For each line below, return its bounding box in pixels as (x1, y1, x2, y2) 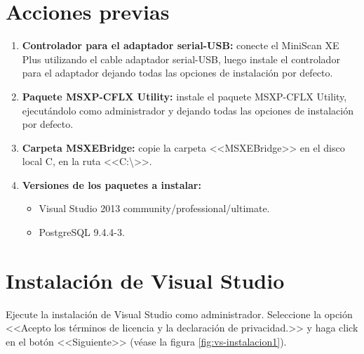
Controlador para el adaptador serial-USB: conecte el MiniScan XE (22, 38, 339, 53)
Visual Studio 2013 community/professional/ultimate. (39, 201, 270, 216)
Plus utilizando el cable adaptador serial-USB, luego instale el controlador (22, 51, 340, 66)
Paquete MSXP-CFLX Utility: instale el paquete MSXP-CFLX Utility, (22, 88, 347, 103)
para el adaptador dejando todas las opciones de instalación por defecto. (22, 65, 333, 80)
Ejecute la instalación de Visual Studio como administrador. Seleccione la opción (6, 306, 353, 321)
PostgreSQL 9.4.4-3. (39, 225, 125, 240)
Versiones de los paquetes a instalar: (22, 177, 201, 192)
